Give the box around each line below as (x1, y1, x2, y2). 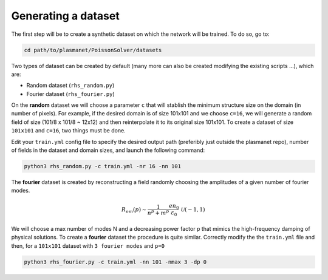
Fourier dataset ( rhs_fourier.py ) (26, 90, 115, 97)
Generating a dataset (11, 9, 120, 22)
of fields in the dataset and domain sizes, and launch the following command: (11, 146, 205, 154)
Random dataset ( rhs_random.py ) (26, 82, 115, 89)
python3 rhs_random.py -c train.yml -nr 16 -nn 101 (24, 163, 182, 170)
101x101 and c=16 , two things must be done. (11, 127, 126, 134)
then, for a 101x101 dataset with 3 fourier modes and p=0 (11, 242, 165, 249)
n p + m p (147, 208, 169, 216)
